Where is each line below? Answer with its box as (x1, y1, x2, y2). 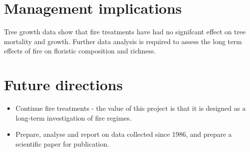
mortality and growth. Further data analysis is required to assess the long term (4, 36, 242, 46)
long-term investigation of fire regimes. (15, 112, 132, 123)
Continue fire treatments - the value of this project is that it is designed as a (15, 103, 246, 113)
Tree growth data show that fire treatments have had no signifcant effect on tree (4, 26, 246, 37)
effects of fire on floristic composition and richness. (4, 46, 156, 56)
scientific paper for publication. (15, 138, 110, 149)
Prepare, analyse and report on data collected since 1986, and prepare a (15, 129, 232, 139)
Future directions (4, 75, 123, 95)
